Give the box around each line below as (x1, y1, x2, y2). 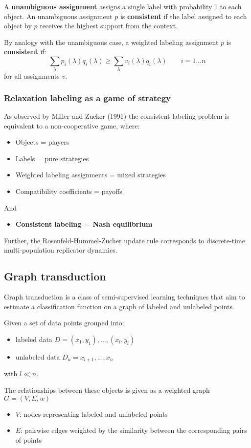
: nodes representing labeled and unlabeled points (19, 408, 168, 419)
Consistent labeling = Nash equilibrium (15, 219, 153, 229)
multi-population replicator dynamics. (4, 245, 117, 255)
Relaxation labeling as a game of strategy (4, 91, 171, 104)
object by (4, 21, 32, 31)
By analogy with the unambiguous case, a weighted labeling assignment (4, 37, 219, 47)
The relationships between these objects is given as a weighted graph (4, 385, 210, 395)
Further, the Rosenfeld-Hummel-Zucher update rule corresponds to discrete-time (4, 235, 245, 245)
